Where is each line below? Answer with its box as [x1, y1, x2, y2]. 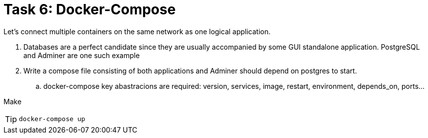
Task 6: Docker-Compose [3, 1, 176, 18]
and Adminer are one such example [23, 51, 140, 60]
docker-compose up [19, 115, 86, 123]
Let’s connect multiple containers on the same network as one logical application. [3, 27, 271, 36]
